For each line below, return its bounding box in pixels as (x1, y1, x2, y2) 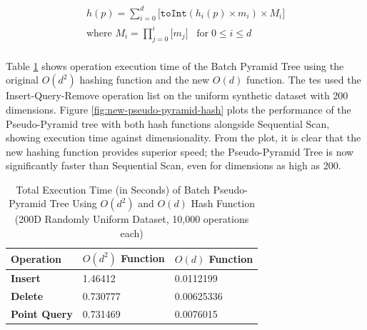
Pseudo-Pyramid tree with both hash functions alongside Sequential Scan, (6, 116, 330, 131)
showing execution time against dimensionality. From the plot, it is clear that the (6, 130, 361, 145)
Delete (11, 288, 44, 303)
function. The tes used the (246, 72, 361, 87)
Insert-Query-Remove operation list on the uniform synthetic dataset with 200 (6, 88, 348, 103)
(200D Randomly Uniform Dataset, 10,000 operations (14, 211, 249, 226)
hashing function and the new (79, 72, 210, 87)
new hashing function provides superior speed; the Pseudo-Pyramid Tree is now (6, 144, 354, 159)
